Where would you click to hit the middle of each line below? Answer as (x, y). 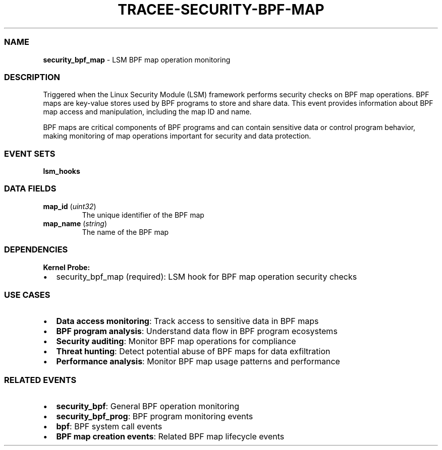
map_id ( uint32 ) (70, 206)
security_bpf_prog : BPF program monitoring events (155, 416)
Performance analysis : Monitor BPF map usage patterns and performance (198, 362)
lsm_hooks (62, 171)
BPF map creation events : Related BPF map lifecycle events (170, 436)
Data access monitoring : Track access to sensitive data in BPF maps (187, 321)
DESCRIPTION (32, 77)
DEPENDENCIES (36, 250)
